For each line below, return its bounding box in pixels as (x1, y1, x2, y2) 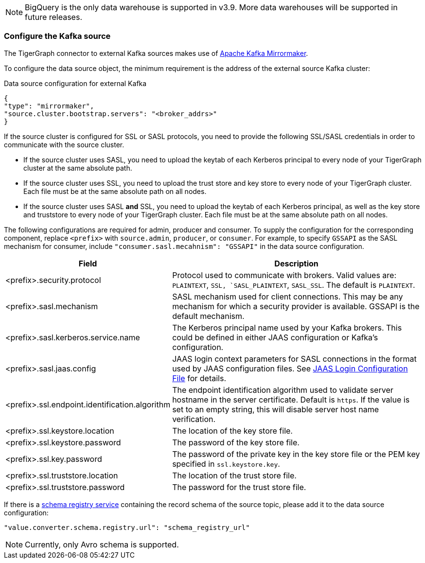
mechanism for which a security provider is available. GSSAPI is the (172, 301, 420, 311)
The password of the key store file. (172, 437, 300, 447)
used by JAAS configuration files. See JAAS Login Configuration (172, 363, 408, 373)
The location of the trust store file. (172, 470, 297, 480)
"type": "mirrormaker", (4, 102, 94, 110)
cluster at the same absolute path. (23, 163, 132, 172)
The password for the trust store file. (172, 482, 306, 492)
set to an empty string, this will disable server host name (172, 404, 379, 414)
